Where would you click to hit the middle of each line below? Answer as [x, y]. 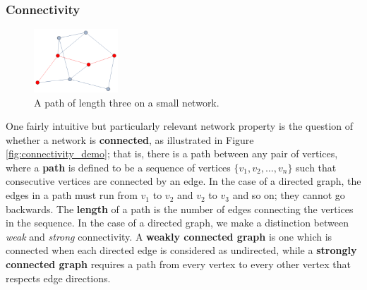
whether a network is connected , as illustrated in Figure [130, 139]
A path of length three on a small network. [127, 102]
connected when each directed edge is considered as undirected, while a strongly [181, 250]
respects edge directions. [58, 278]
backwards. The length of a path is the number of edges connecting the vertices [180, 209]
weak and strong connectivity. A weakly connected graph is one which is [169, 236]
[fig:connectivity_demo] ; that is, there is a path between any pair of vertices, [172, 153]
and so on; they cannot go [289, 195]
